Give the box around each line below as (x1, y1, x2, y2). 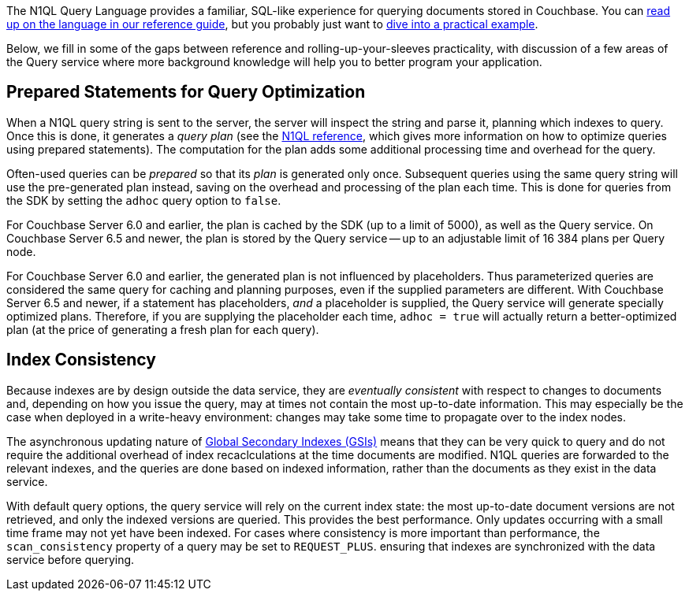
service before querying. (6, 552, 135, 566)
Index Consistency (6, 350, 156, 370)
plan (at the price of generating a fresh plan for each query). (6, 322, 319, 336)
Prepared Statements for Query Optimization (6, 82, 366, 102)
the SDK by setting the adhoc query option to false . (6, 193, 281, 207)
